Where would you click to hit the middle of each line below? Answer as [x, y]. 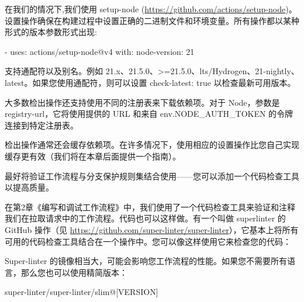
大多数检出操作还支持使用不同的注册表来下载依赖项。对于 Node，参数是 [142, 102]
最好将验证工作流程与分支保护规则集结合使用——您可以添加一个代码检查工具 [152, 176]
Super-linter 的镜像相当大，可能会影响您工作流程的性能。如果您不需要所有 [146, 261]
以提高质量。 [29, 187]
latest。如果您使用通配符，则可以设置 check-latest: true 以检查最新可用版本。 [150, 82]
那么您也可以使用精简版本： [74, 272]
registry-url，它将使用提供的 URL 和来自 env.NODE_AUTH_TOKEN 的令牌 [149, 114]
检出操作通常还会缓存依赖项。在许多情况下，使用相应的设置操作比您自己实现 [152, 145]
